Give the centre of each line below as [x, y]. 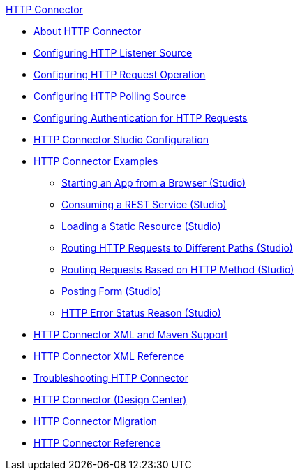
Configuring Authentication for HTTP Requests [141, 118]
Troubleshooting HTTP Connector [111, 378]
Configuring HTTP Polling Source [110, 96]
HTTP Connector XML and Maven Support [131, 334]
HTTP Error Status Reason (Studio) [141, 313]
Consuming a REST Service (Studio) [144, 204]
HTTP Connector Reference [97, 443]
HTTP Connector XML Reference [109, 356]
